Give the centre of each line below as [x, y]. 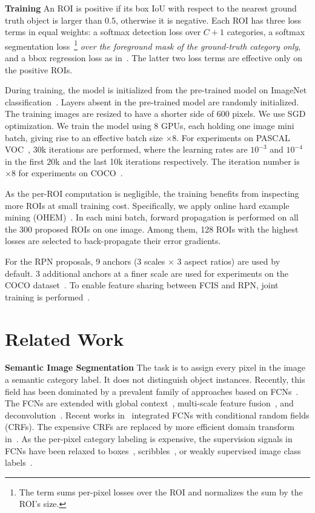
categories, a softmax [266, 32]
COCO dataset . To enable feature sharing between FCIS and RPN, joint [142, 285]
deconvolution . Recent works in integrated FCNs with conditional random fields [157, 415]
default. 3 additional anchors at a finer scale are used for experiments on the [147, 273]
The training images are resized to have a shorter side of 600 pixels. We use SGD [155, 114]
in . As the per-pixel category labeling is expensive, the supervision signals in [149, 439]
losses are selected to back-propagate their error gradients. [113, 241]
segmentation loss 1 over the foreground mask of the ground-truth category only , [153, 45]
